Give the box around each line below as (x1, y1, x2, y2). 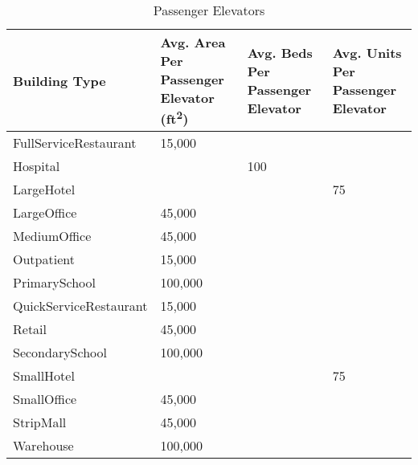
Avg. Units (332, 43, 402, 63)
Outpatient (13, 250, 75, 269)
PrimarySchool (13, 273, 96, 292)
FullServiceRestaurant (13, 133, 137, 153)
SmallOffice (13, 390, 77, 409)
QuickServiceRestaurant (13, 296, 148, 316)
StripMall (13, 413, 67, 432)
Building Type (13, 71, 106, 90)
